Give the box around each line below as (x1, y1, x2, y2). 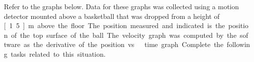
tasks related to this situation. (10, 48, 106, 59)
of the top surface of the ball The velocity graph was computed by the (11, 30, 237, 40)
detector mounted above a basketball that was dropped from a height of (4, 11, 220, 21)
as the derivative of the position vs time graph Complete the (23, 39, 224, 49)
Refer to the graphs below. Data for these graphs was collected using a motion (4, 1, 239, 11)
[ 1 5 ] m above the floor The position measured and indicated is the (4, 20, 225, 31)
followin (227, 39, 250, 49)
